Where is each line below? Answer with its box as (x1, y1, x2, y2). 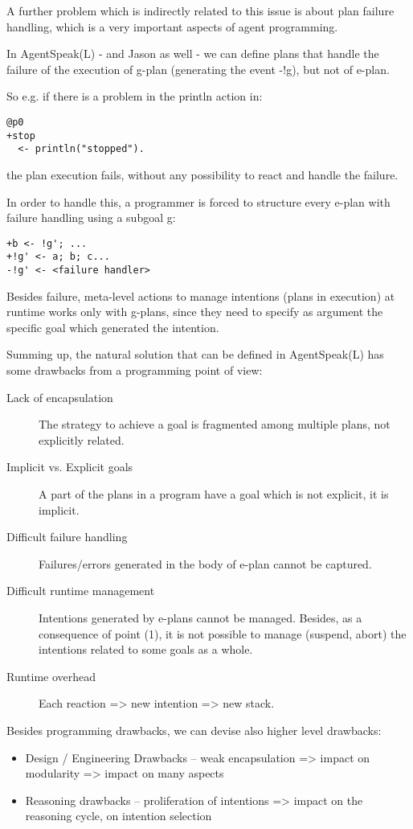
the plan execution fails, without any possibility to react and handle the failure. (6, 166, 399, 183)
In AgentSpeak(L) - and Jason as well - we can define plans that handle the (6, 45, 379, 62)
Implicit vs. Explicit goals (6, 458, 133, 475)
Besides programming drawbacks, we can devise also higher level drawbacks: (6, 721, 382, 738)
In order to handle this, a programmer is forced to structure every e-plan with (6, 193, 391, 210)
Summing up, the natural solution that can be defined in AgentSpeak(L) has (6, 346, 384, 363)
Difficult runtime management (6, 582, 155, 599)
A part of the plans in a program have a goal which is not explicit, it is (39, 486, 389, 503)
